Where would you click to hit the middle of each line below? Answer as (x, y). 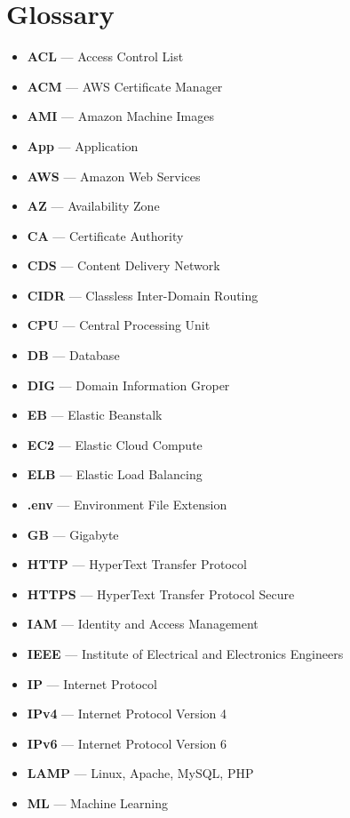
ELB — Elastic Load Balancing (115, 474)
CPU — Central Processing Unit (119, 325)
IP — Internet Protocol (92, 683)
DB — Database (73, 355)
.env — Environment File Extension (127, 505)
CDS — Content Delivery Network (123, 265)
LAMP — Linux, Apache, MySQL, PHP (140, 773)
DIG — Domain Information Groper (128, 385)
